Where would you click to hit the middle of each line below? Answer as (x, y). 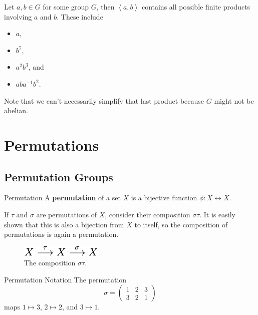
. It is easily (217, 214)
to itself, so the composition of (181, 224)
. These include (80, 16)
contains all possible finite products (196, 7)
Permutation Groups (59, 177)
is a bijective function (164, 198)
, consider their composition (148, 214)
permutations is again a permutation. (61, 234)
